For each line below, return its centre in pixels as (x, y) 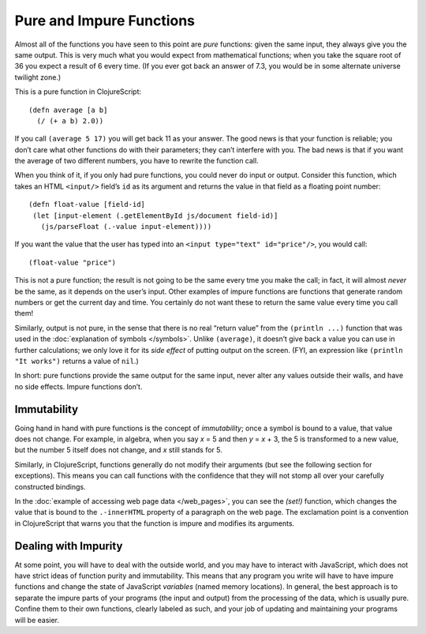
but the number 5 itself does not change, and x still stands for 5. (118, 450)
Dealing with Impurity (69, 546)
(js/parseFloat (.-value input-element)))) (126, 227)
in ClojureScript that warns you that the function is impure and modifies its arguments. (155, 523)
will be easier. (37, 620)
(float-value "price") (73, 262)
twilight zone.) (38, 77)
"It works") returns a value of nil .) (77, 361)
